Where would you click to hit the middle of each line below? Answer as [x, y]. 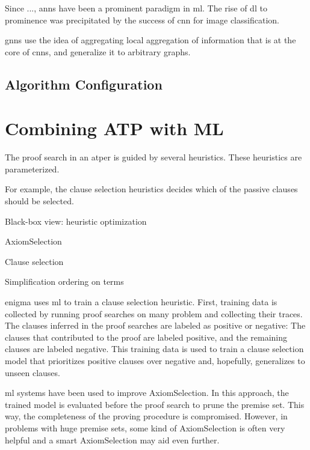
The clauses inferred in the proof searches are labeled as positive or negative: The [155, 325]
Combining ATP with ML [114, 128]
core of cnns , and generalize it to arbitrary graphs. [98, 51]
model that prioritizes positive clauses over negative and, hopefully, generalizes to [155, 360]
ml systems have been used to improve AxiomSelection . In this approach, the [147, 393]
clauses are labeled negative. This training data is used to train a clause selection [154, 349]
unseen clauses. [33, 372]
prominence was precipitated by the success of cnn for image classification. [142, 20]
